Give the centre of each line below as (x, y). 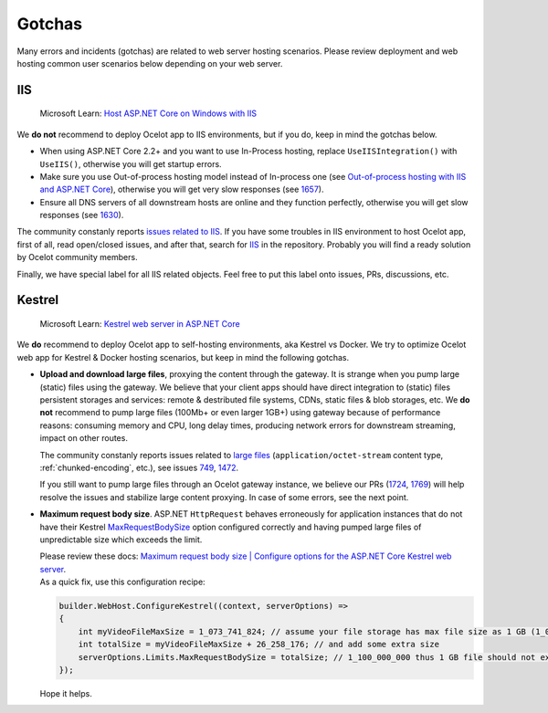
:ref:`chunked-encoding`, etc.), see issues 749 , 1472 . (139, 467)
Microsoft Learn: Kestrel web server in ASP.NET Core (140, 324)
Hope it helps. (66, 693)
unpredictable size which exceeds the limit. (121, 540)
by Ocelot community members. (77, 257)
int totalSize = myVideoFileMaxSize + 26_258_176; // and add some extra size (259, 645)
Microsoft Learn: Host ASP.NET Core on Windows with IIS (148, 113)
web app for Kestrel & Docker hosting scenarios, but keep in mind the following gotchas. (183, 357)
